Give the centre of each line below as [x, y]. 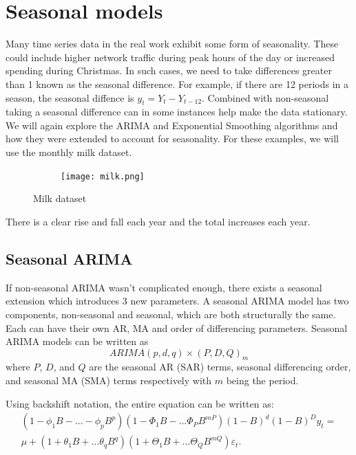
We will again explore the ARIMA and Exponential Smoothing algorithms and [172, 125]
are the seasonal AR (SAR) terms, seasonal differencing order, [220, 367]
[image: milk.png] [103, 176]
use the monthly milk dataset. [69, 152]
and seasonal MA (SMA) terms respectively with [109, 380]
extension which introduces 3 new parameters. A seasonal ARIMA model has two [177, 301]
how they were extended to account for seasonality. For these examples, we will [172, 138]
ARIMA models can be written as [77, 341]
